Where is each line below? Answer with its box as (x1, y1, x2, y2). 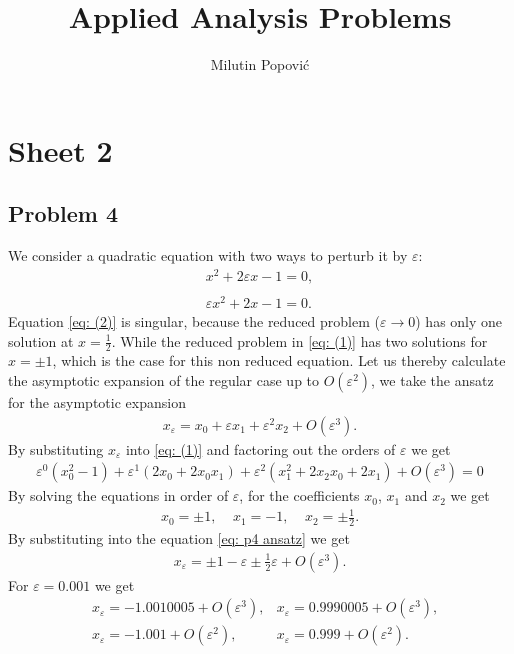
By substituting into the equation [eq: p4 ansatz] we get (8, 528, 350, 549)
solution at (8, 330, 74, 351)
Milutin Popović (210, 54, 310, 75)
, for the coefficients (239, 485, 360, 506)
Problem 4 (8, 198, 118, 229)
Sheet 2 (8, 129, 113, 170)
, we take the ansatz (371, 369, 494, 390)
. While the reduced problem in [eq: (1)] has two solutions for (111, 330, 488, 351)
